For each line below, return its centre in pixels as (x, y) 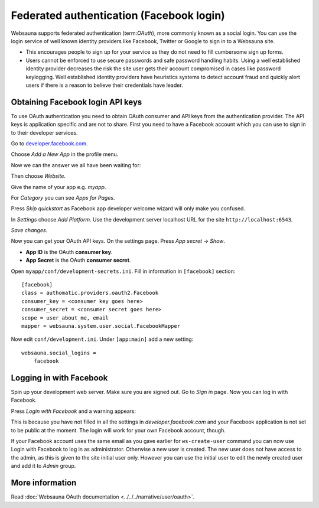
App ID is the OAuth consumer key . (69, 252)
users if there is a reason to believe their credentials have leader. (104, 85)
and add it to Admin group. (43, 466)
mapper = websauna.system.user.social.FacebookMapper (101, 326)
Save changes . (29, 230)
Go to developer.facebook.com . (49, 143)
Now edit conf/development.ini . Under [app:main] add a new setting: (102, 339)
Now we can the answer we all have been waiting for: (76, 165)
